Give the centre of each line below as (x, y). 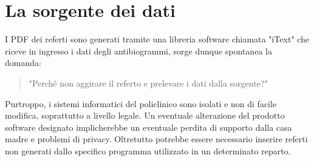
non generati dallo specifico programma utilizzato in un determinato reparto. (148, 150)
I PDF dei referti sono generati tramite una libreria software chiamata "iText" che (157, 39)
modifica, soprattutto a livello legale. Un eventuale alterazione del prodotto (145, 115)
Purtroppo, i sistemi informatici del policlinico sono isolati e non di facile (141, 103)
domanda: (23, 63)
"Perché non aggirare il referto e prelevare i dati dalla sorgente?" (148, 83)
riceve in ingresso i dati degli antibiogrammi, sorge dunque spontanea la (138, 51)
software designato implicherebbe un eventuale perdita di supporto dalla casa (148, 127)
